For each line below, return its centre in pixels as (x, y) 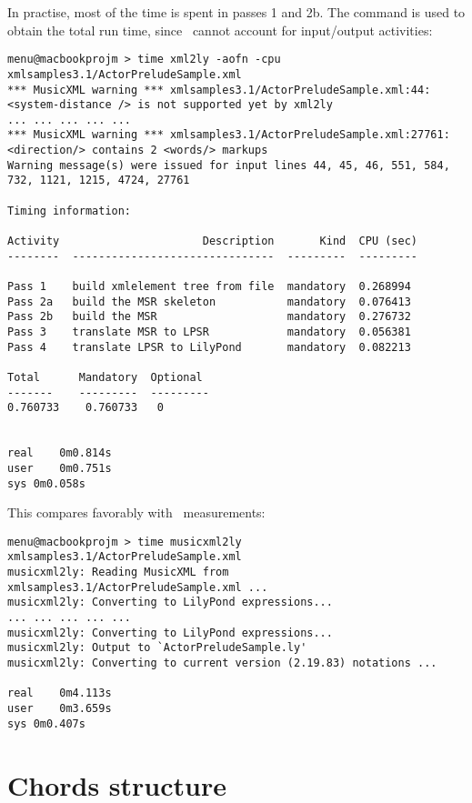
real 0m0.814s (60, 453)
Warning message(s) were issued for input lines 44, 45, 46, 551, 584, (229, 165)
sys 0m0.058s (46, 483)
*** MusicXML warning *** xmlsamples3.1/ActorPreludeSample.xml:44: (219, 90)
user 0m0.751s (60, 468)
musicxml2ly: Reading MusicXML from (118, 572)
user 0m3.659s (60, 709)
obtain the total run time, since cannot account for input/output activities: (220, 30)
